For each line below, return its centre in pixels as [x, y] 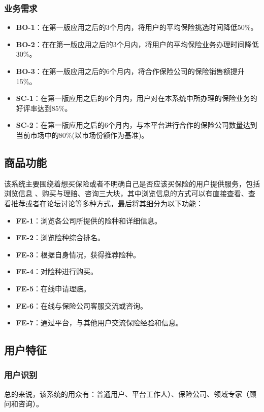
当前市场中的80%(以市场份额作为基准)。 [82, 135]
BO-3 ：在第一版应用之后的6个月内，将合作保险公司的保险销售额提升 [130, 71]
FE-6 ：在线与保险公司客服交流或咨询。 [81, 305]
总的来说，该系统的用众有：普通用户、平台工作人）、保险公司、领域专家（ [127, 394]
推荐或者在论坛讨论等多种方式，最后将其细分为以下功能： [107, 203]
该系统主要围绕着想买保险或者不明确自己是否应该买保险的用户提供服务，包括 [132, 183]
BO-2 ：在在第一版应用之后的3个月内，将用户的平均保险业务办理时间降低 [137, 44]
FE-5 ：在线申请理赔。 [53, 288]
